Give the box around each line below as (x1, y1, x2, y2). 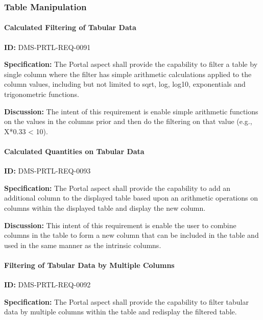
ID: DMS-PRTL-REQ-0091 (4, 41, 91, 52)
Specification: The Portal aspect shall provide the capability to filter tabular (4, 296, 249, 307)
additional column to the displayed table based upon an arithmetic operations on (4, 192, 258, 203)
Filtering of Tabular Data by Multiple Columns (4, 259, 175, 270)
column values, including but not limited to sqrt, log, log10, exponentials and (4, 79, 246, 89)
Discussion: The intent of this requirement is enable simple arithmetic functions (4, 106, 258, 116)
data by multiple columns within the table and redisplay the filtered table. (4, 306, 237, 317)
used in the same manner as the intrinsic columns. (4, 239, 161, 250)
